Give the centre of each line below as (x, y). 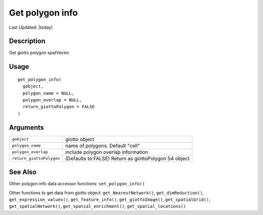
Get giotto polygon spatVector (39, 53)
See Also (23, 172)
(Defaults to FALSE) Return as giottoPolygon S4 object (127, 158)
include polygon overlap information (107, 152)
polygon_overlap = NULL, (52, 100)
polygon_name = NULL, (48, 93)
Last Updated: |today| (31, 27)
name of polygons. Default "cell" (103, 145)
